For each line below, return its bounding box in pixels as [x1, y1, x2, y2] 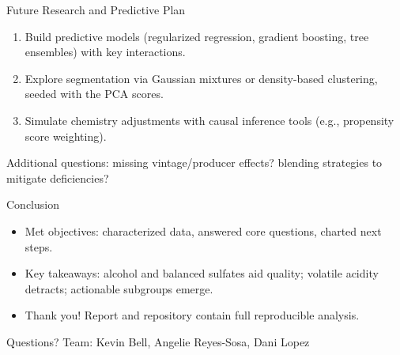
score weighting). [25, 127, 107, 144]
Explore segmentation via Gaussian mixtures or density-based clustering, [25, 70, 378, 86]
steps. [25, 238, 53, 255]
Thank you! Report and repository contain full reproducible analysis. [25, 307, 360, 323]
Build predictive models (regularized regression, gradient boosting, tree [25, 28, 369, 44]
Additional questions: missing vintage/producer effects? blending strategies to [6, 154, 383, 171]
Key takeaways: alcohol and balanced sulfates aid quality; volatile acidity [25, 265, 379, 281]
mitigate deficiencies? [6, 169, 109, 186]
